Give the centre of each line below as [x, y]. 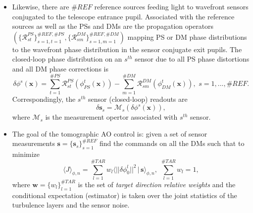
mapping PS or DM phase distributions [187, 36]
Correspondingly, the [44, 99]
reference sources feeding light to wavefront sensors [171, 6]
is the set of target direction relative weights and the [157, 184]
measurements [33, 143]
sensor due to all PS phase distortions [192, 59]
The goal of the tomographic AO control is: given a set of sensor [110, 133]
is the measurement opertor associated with [111, 117]
